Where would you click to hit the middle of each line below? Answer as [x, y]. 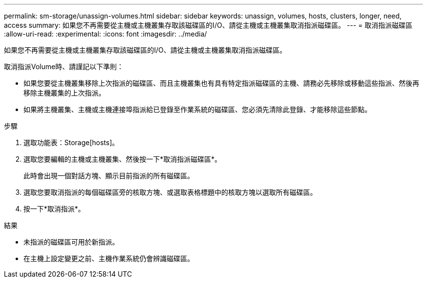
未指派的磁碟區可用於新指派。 [71, 242]
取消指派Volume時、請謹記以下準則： [64, 66]
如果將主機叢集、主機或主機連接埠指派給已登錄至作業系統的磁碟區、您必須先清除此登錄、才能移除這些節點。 [197, 109]
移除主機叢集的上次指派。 [64, 93]
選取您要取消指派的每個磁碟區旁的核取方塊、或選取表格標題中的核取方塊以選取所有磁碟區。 [170, 192]
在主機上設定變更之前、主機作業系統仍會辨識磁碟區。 [109, 258]
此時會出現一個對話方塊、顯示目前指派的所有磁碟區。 [109, 176]
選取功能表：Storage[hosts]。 [71, 142]
